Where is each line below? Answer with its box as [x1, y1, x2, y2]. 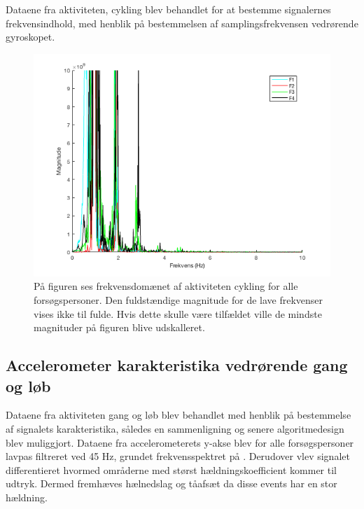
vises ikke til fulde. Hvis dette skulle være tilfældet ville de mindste [34, 306, 322, 321]
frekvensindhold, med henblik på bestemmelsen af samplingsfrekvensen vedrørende [6, 15, 358, 30]
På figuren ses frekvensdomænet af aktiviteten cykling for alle [34, 279, 298, 293]
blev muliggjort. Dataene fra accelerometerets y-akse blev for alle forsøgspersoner [6, 435, 354, 449]
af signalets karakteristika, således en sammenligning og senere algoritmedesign [6, 421, 344, 435]
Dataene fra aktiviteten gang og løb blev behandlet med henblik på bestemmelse [6, 407, 351, 422]
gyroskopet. [6, 29, 55, 44]
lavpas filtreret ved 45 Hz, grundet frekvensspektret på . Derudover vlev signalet [6, 449, 350, 463]
